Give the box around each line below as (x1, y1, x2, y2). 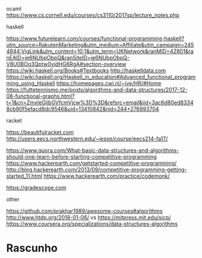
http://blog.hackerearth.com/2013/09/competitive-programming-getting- (6, 166, 188, 173)
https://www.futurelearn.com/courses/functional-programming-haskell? (6, 35, 185, 42)
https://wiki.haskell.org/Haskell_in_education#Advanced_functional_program (6, 74, 196, 80)
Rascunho (6, 241, 58, 255)
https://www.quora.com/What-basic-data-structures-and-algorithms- (6, 147, 179, 154)
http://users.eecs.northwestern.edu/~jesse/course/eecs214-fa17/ (6, 135, 168, 142)
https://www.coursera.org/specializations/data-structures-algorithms (6, 220, 178, 227)
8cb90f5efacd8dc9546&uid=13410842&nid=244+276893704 (6, 105, 159, 112)
